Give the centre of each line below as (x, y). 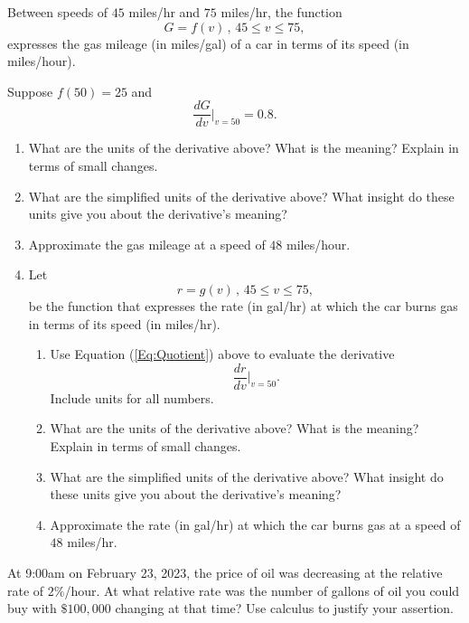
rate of (26, 590)
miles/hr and (164, 12)
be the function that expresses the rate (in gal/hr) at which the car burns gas (243, 306)
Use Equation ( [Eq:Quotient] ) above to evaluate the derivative (222, 354)
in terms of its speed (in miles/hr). (124, 323)
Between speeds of (58, 12)
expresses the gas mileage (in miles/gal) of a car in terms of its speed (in (208, 43)
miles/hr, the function (281, 12)
